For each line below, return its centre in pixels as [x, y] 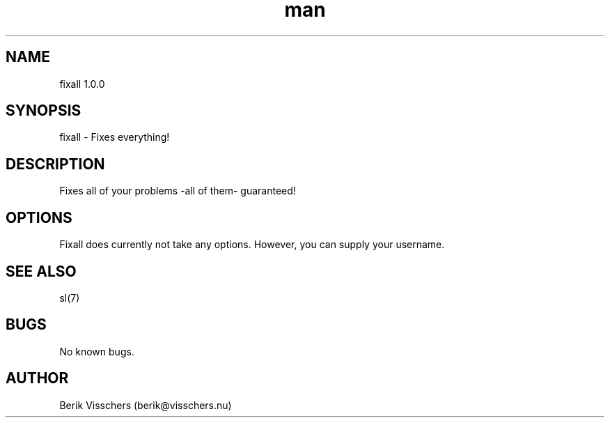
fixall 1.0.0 [82, 84]
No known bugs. [97, 351]
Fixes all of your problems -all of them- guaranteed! [178, 191]
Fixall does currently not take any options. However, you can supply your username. [252, 245]
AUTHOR [37, 378]
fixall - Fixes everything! [115, 137]
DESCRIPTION [55, 164]
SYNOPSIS [44, 111]
